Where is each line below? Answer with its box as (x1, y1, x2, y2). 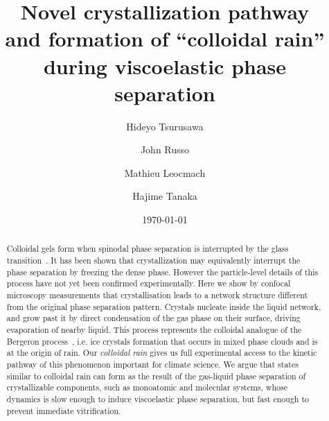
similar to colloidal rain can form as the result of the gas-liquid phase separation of (6, 370, 306, 381)
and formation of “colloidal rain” (5, 24, 325, 53)
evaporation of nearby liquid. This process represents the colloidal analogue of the (6, 324, 302, 336)
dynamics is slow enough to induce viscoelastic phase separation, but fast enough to (6, 393, 310, 404)
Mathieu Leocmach (124, 165, 206, 180)
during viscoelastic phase (43, 51, 287, 80)
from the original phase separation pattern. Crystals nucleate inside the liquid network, (6, 300, 321, 312)
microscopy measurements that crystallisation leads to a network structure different (6, 289, 308, 301)
